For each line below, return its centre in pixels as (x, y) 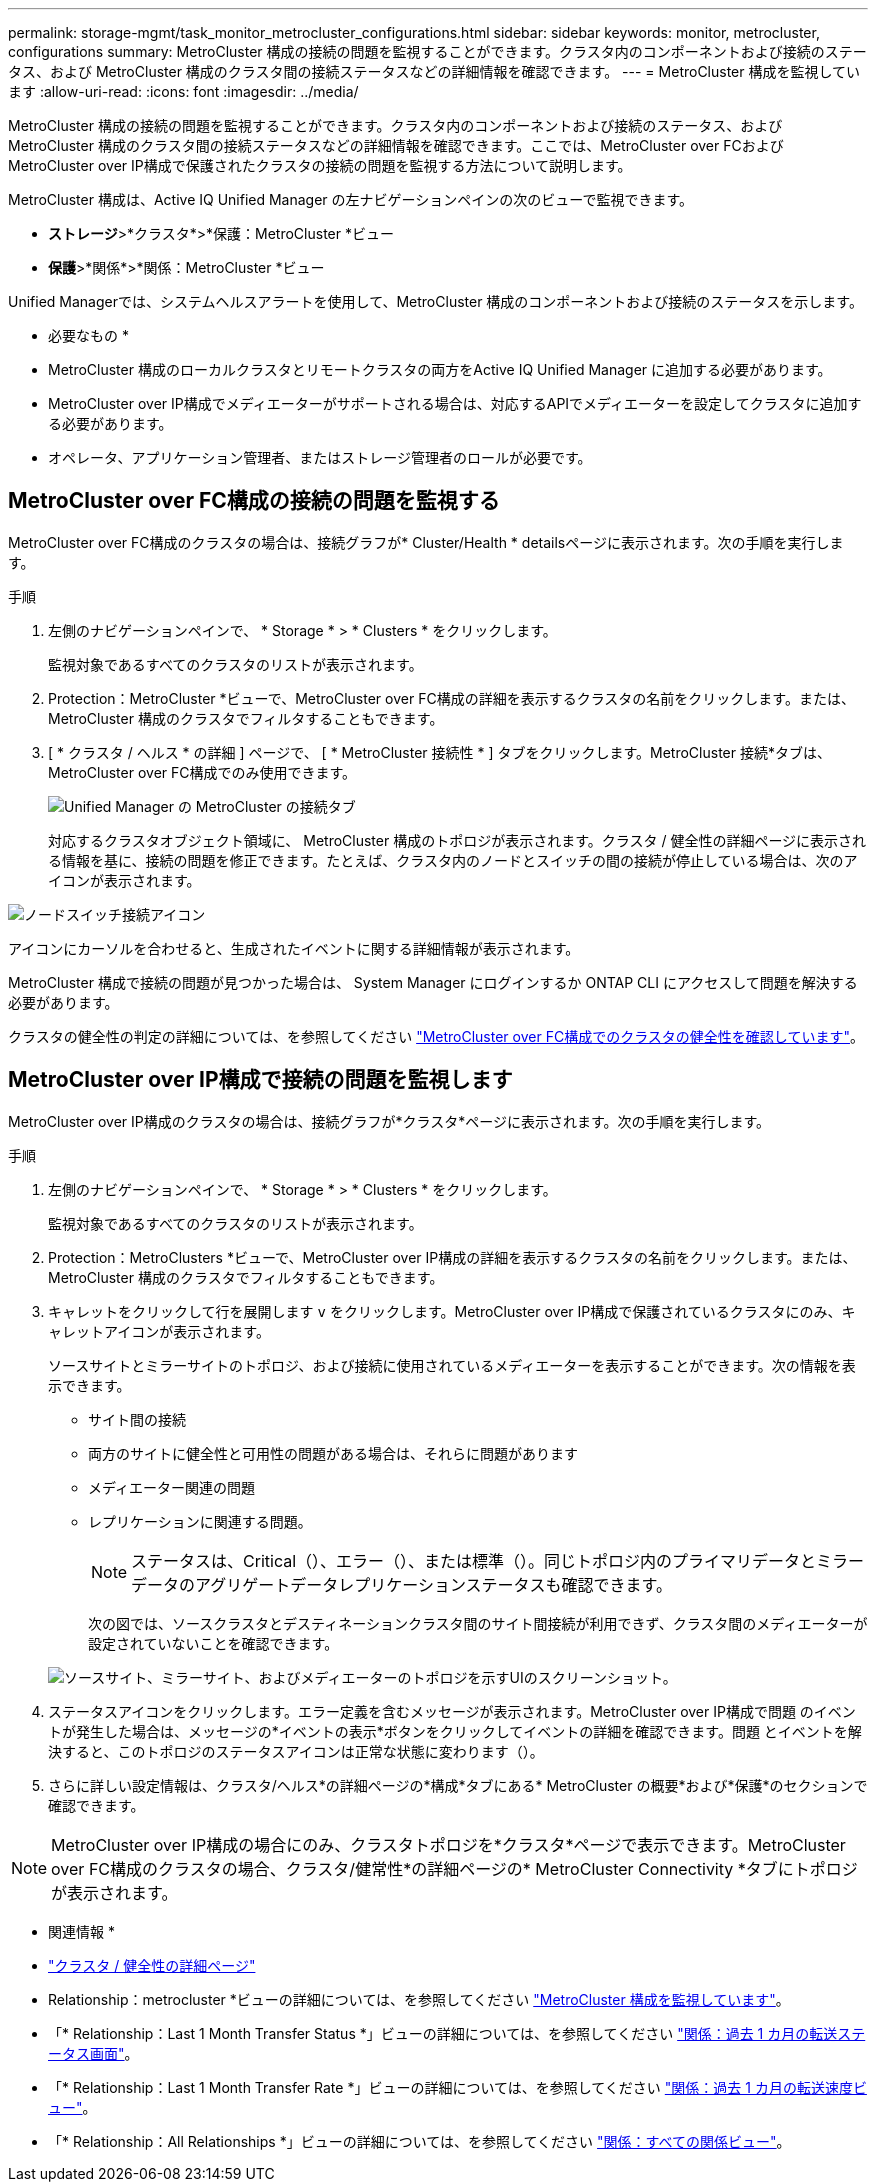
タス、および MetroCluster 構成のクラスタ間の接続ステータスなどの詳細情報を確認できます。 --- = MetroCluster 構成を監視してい (434, 71)
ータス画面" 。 (93, 2053)
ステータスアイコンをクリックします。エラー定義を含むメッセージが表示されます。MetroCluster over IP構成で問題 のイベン (452, 1711)
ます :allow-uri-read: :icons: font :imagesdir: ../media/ (183, 91)
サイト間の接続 (137, 1419)
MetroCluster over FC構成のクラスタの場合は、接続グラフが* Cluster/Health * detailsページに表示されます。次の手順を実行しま (426, 542)
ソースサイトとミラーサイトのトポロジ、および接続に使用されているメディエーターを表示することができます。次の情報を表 (452, 1365)
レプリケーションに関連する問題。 (200, 1521)
